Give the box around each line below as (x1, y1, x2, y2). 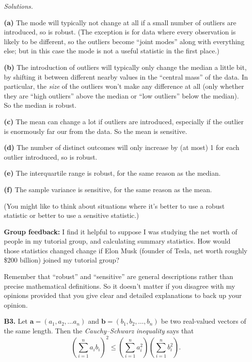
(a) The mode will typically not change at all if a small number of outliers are (4, 17, 236, 27)
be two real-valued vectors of (161, 316, 246, 326)
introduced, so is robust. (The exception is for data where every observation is (4, 27, 236, 37)
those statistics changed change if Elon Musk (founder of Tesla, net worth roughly (4, 245, 248, 255)
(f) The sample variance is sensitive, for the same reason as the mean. (4, 184, 212, 194)
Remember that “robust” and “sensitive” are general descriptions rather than (4, 271, 233, 281)
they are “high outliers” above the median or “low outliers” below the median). (4, 90, 239, 100)
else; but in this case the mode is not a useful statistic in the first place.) (4, 46, 220, 56)
